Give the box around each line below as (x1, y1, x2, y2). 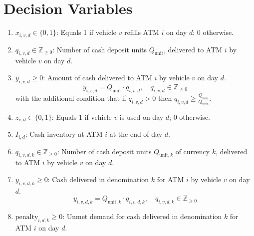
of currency (175, 146, 210, 156)
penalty (15, 214, 38, 221)
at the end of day (109, 129, 163, 139)
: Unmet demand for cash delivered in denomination (62, 211, 222, 222)
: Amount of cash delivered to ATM (43, 72, 152, 82)
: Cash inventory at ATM (25, 129, 103, 139)
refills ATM (124, 27, 159, 37)
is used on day (119, 111, 164, 122)
